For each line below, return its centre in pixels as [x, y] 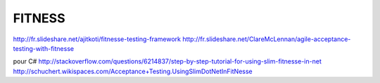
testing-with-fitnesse [43, 48]
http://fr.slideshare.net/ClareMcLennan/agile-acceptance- [266, 39]
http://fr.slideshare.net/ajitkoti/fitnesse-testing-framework [97, 39]
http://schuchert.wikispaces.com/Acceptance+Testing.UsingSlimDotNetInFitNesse [133, 71]
